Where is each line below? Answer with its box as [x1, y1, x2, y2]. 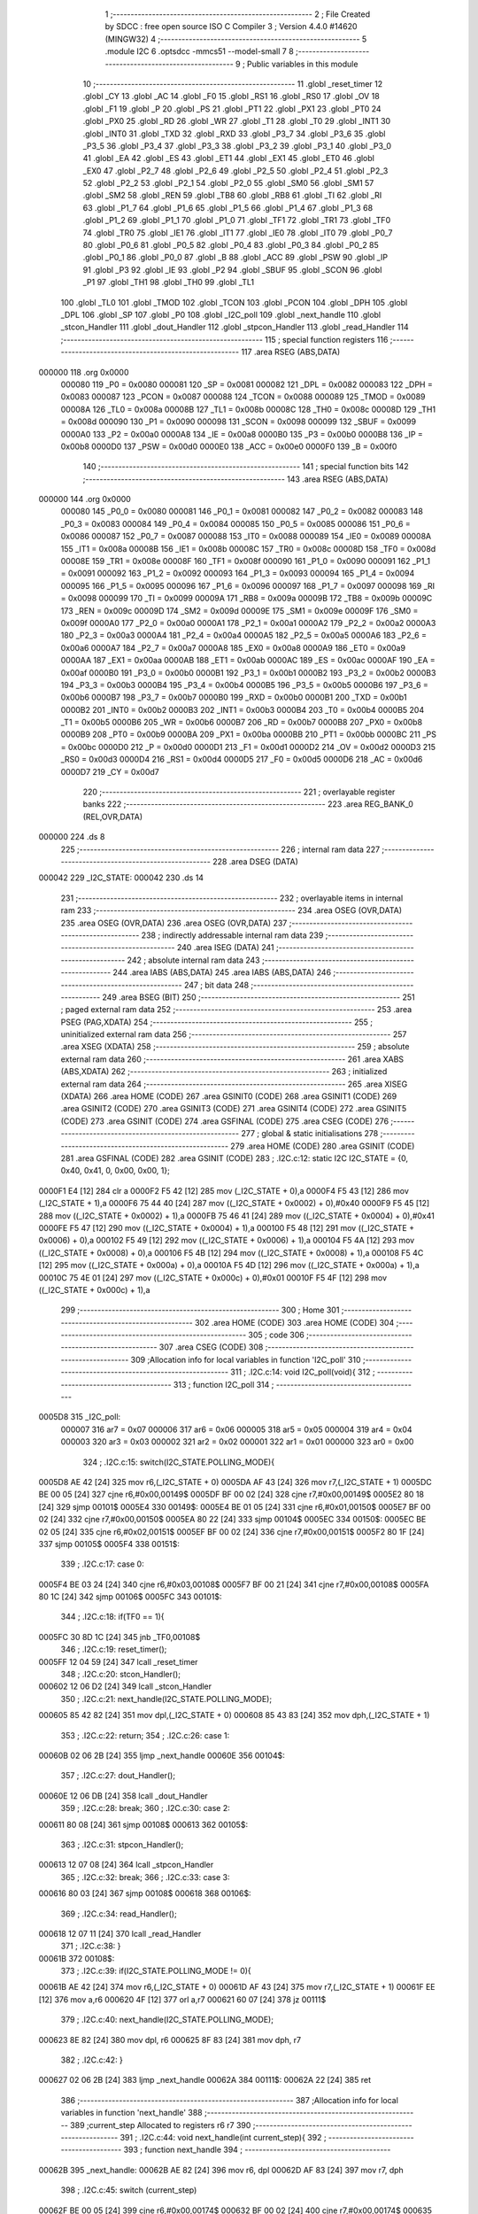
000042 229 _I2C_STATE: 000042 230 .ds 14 [38, 872, 204, 883]
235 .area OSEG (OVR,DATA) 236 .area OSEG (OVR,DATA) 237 [60, 917, 288, 928]
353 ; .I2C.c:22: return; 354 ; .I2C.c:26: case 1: [60, 1730, 230, 1740]
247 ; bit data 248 [183, 979, 250, 990]
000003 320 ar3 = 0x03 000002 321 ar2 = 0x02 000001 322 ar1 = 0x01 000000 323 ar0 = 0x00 [60, 1436, 414, 1447]
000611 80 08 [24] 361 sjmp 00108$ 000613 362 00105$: [38, 1819, 248, 1830]
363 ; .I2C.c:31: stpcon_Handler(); [60, 1839, 184, 1850]
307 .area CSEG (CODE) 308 [158, 1342, 264, 1352]
